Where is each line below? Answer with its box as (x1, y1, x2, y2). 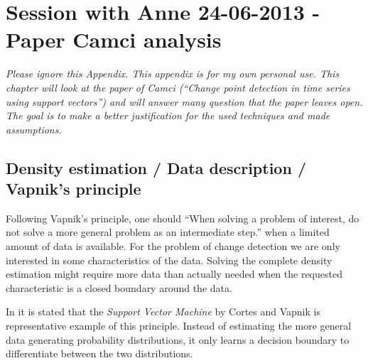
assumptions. (6, 121, 62, 136)
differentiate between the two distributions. (6, 346, 193, 361)
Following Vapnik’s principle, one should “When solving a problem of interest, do (6, 210, 359, 225)
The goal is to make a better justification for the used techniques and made (6, 108, 330, 123)
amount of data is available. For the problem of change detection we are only (6, 239, 340, 254)
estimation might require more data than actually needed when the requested (6, 266, 342, 281)
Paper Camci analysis (6, 25, 222, 54)
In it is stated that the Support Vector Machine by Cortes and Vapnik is (6, 304, 320, 319)
